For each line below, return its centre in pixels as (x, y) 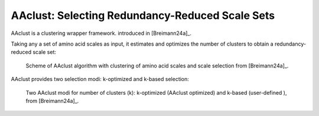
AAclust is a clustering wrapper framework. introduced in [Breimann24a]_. (101, 33)
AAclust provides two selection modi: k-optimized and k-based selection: (100, 79)
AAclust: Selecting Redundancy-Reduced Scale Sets (143, 15)
